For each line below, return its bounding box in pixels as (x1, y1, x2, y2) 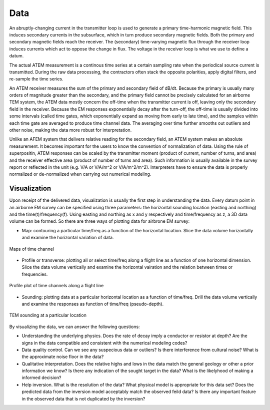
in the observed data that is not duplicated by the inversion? (21, 396, 145, 402)
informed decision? (21, 375, 61, 381)
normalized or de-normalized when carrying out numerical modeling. (9, 171, 151, 177)
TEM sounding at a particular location (9, 312, 87, 318)
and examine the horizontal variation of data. (21, 235, 114, 241)
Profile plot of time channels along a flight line (9, 283, 104, 289)
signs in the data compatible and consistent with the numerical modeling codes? (21, 340, 187, 346)
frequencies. (21, 271, 48, 277)
